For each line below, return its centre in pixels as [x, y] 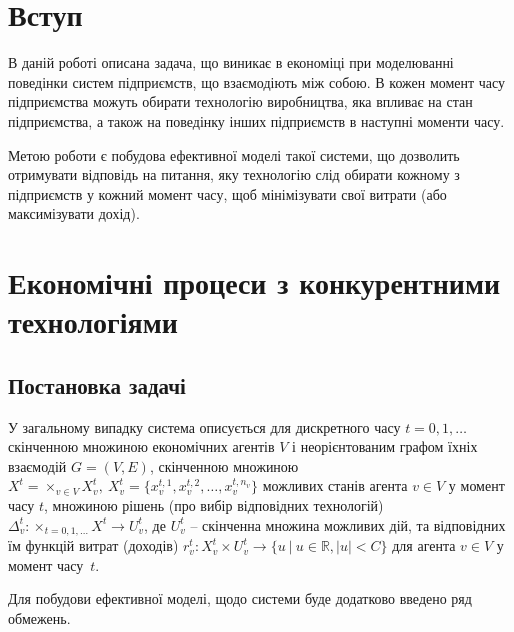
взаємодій [37, 465]
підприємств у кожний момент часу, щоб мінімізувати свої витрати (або [227, 193]
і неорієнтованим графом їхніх [385, 446]
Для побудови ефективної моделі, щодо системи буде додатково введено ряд [240, 598]
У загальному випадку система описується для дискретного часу [204, 426]
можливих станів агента [335, 485]
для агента [424, 545]
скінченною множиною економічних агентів [141, 446]
